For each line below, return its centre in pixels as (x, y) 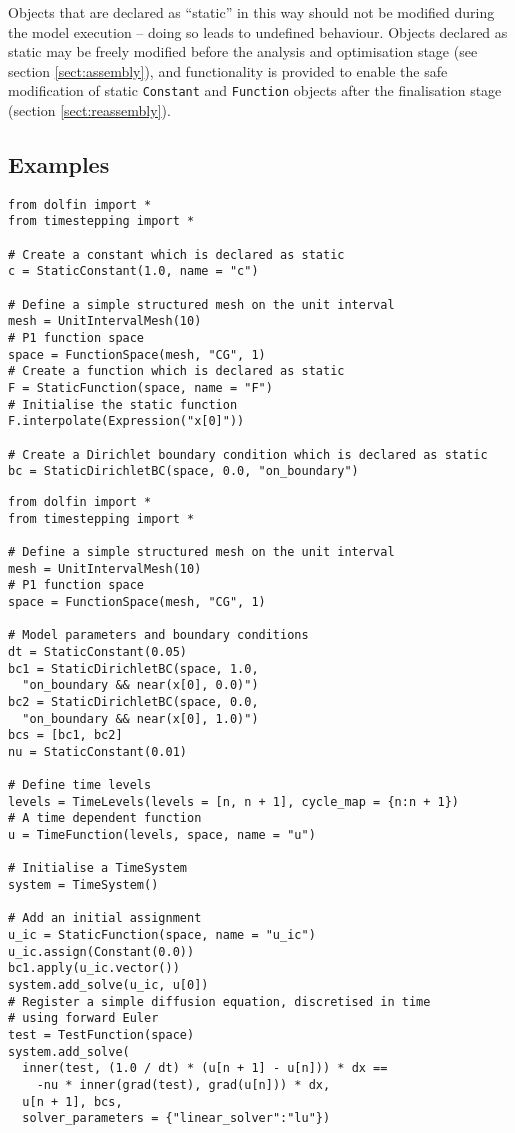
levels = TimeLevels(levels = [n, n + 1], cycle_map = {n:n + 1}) (234, 801)
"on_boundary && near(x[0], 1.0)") (140, 718)
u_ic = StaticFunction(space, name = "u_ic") (162, 935)
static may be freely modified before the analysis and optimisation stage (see (243, 51)
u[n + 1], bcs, (72, 1101)
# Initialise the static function (123, 404)
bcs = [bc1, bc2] (65, 735)
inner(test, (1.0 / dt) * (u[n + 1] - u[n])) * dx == (205, 1068)
